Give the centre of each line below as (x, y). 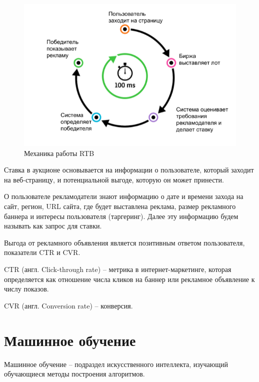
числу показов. (26, 289)
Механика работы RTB (59, 153)
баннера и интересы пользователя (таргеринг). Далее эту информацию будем (121, 216)
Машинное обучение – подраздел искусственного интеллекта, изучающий (116, 364)
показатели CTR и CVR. (42, 252)
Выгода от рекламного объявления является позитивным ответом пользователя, (124, 242)
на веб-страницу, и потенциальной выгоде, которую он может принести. (114, 179)
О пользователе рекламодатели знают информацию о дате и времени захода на (124, 196)
